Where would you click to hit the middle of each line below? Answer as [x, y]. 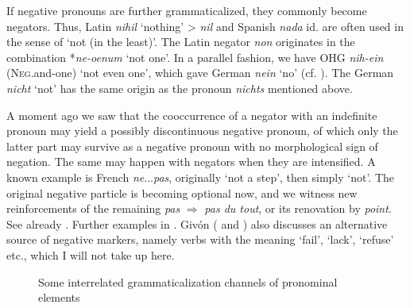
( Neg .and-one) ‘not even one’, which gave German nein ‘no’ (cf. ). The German [200, 73]
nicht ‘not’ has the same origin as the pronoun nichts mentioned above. [180, 88]
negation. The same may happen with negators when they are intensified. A [191, 162]
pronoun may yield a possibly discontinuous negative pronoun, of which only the [202, 131]
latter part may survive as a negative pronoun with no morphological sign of [192, 146]
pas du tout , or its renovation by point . [298, 208]
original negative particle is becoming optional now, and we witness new [182, 192]
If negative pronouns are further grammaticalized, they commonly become [187, 10]
